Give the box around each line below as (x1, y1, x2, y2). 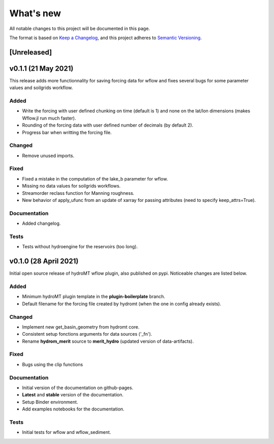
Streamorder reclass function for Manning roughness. (22, 190, 134, 196)
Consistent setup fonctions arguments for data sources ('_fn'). (22, 331, 152, 337)
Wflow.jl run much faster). (22, 115, 76, 121)
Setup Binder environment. (22, 399, 78, 405)
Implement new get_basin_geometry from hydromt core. (22, 323, 140, 330)
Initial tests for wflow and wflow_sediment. (22, 429, 111, 435)
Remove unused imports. (22, 153, 75, 159)
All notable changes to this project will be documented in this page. (9, 25, 150, 32)
